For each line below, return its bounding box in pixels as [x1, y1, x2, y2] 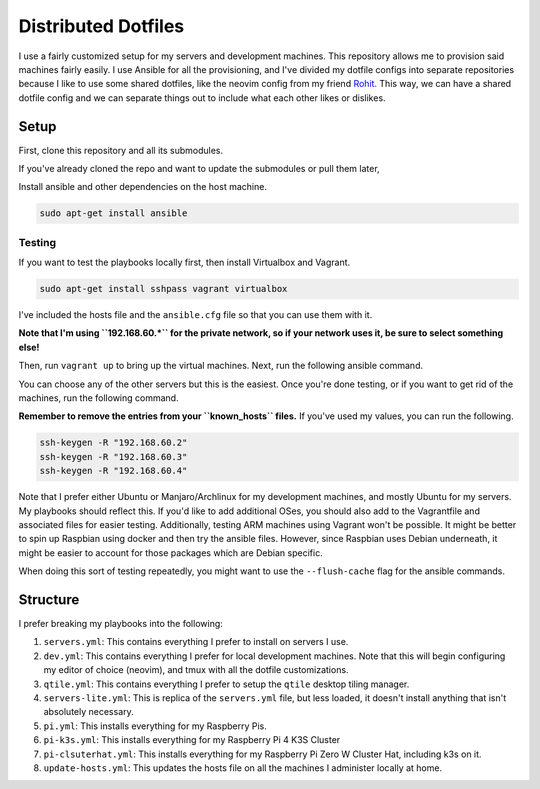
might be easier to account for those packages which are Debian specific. [18, 546, 324, 559]
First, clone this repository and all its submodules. [18, 144, 224, 156]
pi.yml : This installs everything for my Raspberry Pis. [43, 720, 267, 732]
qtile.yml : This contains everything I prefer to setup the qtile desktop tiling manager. [43, 678, 410, 690]
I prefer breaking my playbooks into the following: [18, 618, 224, 630]
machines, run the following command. [18, 392, 179, 404]
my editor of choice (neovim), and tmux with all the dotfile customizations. [43, 664, 349, 676]
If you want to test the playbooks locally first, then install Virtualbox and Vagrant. [18, 256, 351, 269]
